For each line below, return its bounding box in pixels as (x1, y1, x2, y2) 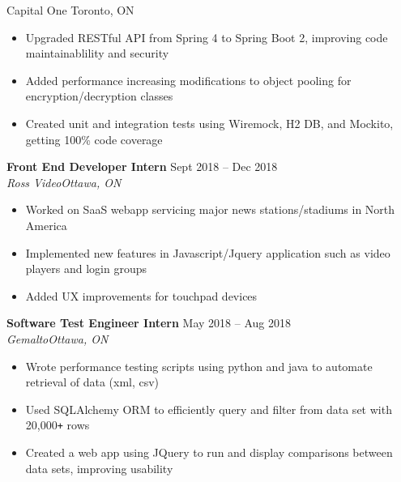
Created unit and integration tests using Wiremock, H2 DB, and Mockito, (25, 114, 394, 131)
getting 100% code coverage (25, 130, 163, 147)
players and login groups (25, 260, 147, 277)
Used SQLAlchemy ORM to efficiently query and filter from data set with (25, 400, 392, 417)
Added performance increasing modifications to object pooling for (25, 71, 352, 88)
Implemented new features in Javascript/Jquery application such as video (25, 244, 390, 261)
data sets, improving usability (25, 459, 173, 476)
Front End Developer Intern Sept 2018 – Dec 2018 (6, 158, 278, 175)
